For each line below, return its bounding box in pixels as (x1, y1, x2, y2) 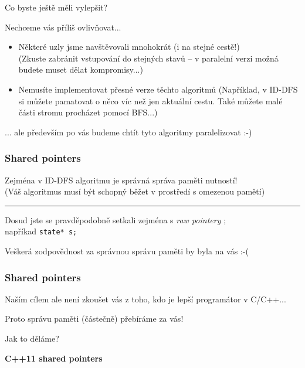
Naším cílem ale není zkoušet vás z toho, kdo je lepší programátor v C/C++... (5, 292, 286, 305)
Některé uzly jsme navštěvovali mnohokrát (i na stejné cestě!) (18, 40, 240, 53)
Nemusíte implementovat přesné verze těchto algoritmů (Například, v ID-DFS (18, 83, 298, 95)
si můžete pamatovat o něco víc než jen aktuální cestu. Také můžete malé (18, 94, 283, 107)
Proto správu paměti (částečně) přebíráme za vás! (5, 312, 184, 325)
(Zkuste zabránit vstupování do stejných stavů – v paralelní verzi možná (18, 52, 279, 64)
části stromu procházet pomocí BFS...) (18, 106, 158, 118)
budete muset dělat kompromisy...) (18, 63, 143, 76)
